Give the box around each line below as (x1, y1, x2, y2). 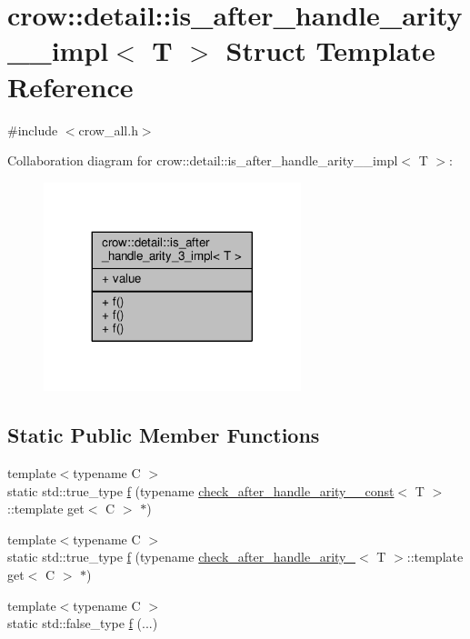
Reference (7, 67, 134, 105)
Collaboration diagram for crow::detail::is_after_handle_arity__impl (7, 151, 398, 170)
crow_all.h (78, 120, 138, 139)
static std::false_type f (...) (7, 614, 158, 633)
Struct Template (225, 32, 435, 69)
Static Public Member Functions (7, 421, 320, 449)
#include (7, 120, 58, 139)
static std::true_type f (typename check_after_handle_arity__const (7, 481, 395, 500)
